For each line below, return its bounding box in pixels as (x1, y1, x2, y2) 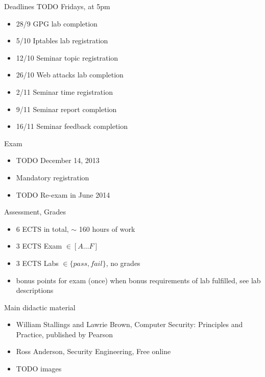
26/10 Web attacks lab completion (16, 69, 124, 80)
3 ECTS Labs (16, 257, 59, 268)
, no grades (106, 257, 140, 268)
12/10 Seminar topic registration (16, 52, 118, 63)
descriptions (16, 285, 54, 295)
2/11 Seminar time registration (16, 86, 113, 97)
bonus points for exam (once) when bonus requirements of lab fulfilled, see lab (16, 275, 261, 285)
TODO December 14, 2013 (16, 155, 100, 166)
